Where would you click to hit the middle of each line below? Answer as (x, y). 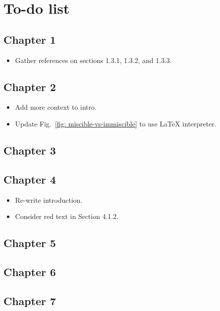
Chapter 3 (30, 150)
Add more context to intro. (56, 107)
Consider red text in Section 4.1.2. (67, 216)
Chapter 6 (30, 271)
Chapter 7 (30, 300)
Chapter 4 (30, 179)
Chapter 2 (30, 86)
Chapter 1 (30, 39)
